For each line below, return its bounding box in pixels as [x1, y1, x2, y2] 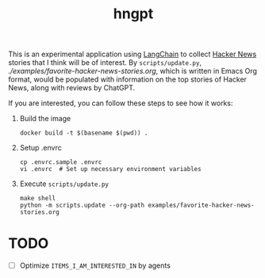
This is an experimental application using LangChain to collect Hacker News [8, 49, 257, 59]
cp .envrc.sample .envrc [19, 158, 102, 166]
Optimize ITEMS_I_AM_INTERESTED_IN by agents [19, 261, 171, 270]
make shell [19, 195, 56, 203]
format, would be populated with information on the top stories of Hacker [8, 74, 248, 84]
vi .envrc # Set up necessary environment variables [19, 166, 202, 173]
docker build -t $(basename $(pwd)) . [19, 129, 148, 137]
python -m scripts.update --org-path [19, 201, 145, 210]
